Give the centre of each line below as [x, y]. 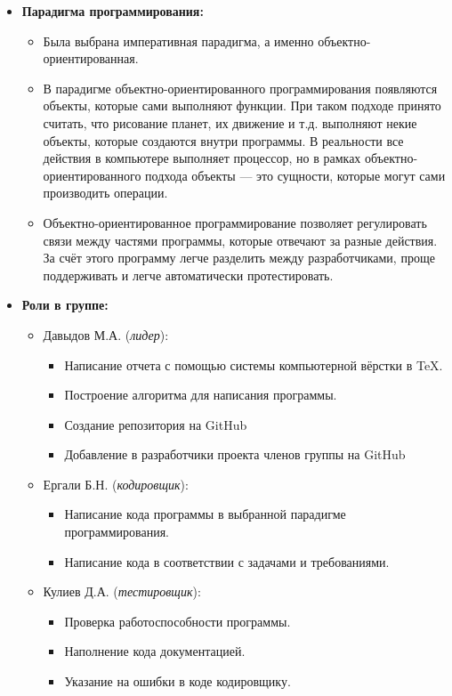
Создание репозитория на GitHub [156, 424]
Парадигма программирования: [113, 11]
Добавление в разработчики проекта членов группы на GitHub [235, 454]
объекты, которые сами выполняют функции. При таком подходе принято [242, 105]
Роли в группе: [65, 305]
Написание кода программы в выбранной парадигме [205, 514]
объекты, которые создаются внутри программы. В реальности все [223, 140]
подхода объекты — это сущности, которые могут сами [295, 175]
